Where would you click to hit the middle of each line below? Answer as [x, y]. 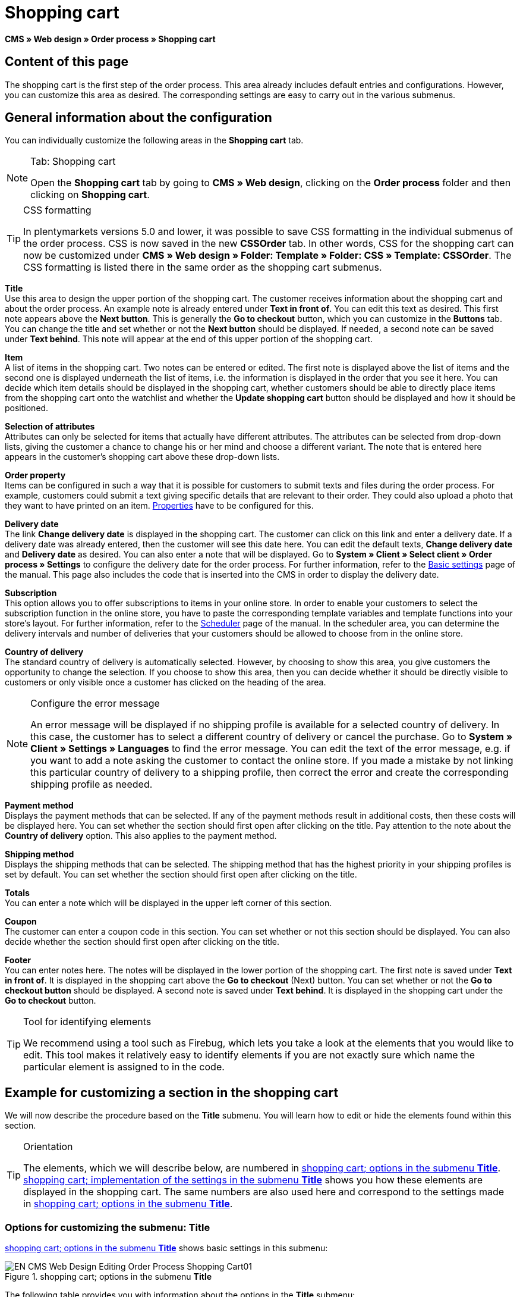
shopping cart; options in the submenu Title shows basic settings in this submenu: [166, 1248]
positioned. [27, 408]
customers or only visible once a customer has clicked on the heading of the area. [166, 682]
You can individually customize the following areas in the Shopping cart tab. [154, 140]
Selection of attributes [50, 427]
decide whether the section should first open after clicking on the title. [142, 942]
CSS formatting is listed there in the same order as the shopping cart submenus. [203, 267]
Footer [18, 960]
